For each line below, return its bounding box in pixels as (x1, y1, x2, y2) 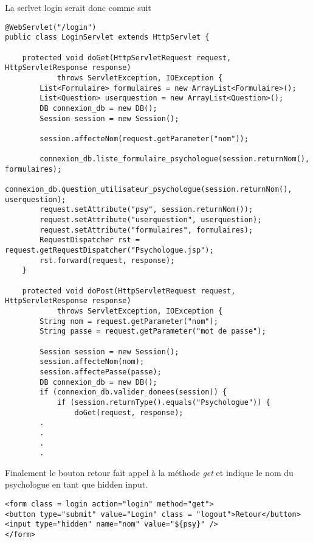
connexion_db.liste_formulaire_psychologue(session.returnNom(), (40, 155, 310, 164)
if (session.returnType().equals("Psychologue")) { (57, 398, 270, 407)
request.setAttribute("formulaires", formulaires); (40, 225, 253, 234)
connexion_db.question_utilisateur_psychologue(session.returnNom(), (5, 185, 292, 194)
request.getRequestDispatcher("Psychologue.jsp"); (5, 246, 214, 255)
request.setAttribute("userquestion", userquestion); (40, 215, 262, 225)
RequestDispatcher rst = (40, 236, 140, 245)
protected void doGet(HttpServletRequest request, (22, 53, 232, 62)
